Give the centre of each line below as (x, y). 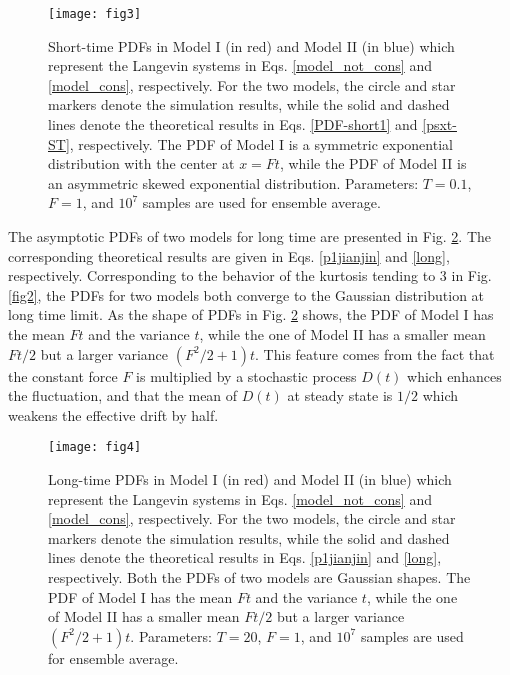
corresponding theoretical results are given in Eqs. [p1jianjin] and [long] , (229, 255)
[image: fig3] (95, 14)
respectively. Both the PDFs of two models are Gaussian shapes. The (259, 576)
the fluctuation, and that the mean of (123, 395)
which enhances (454, 375)
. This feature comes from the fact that (375, 353)
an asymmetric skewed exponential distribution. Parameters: (233, 182)
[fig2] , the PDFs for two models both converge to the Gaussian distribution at (246, 294)
